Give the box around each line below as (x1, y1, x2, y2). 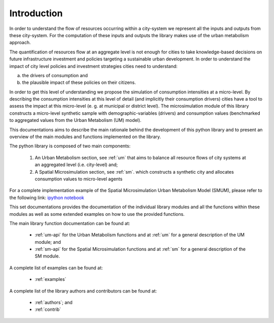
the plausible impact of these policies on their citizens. (22, 79, 136, 86)
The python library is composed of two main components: (9, 143, 131, 149)
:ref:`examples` (35, 276, 66, 282)
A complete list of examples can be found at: (9, 265, 103, 271)
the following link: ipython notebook (9, 195, 84, 201)
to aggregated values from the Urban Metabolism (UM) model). (9, 117, 142, 123)
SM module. (35, 253, 60, 259)
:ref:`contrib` (35, 306, 61, 312)
